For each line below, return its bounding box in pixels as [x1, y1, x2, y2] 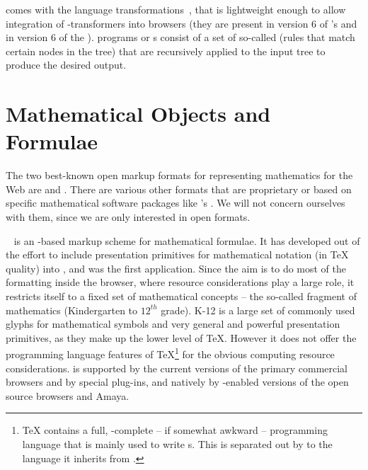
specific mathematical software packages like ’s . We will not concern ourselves [6, 195, 345, 210]
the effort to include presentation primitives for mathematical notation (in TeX [6, 247, 349, 262]
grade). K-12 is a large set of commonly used [161, 302, 355, 317]
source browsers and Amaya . [6, 388, 130, 403]
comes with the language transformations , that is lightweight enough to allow [6, 2, 346, 16]
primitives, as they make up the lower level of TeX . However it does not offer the [6, 330, 357, 345]
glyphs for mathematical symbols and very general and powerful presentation [6, 316, 340, 331]
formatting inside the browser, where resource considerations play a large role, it [6, 275, 355, 290]
